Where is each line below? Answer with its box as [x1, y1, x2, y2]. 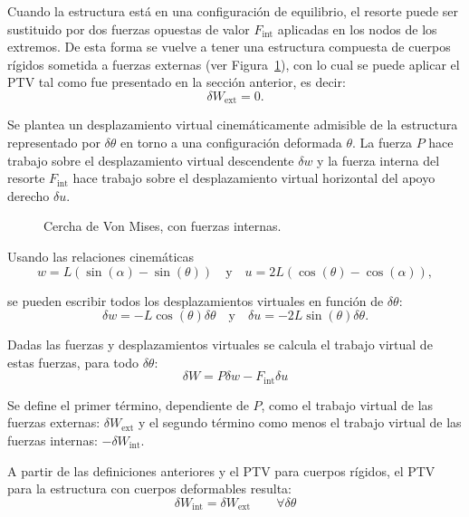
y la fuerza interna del [317, 150, 440, 169]
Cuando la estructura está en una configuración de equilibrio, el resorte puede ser [7, 2, 458, 20]
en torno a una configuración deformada [120, 133, 342, 152]
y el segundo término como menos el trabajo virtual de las [139, 413, 462, 432]
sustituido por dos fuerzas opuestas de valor [7, 19, 250, 38]
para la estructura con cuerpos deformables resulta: [7, 479, 292, 498]
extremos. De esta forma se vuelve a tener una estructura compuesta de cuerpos [7, 37, 451, 56]
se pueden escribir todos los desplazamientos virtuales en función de [7, 291, 384, 310]
